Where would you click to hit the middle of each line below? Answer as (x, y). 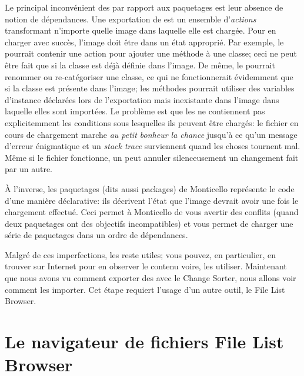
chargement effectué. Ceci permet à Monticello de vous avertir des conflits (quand (152, 212)
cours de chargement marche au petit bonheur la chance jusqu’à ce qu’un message (151, 134)
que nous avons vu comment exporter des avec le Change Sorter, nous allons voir (151, 278)
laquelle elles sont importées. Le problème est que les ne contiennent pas (135, 111)
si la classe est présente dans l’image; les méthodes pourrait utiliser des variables (150, 88)
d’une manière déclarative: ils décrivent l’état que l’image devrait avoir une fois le (152, 200)
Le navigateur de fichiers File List (144, 342)
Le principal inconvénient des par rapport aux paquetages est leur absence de (144, 7)
